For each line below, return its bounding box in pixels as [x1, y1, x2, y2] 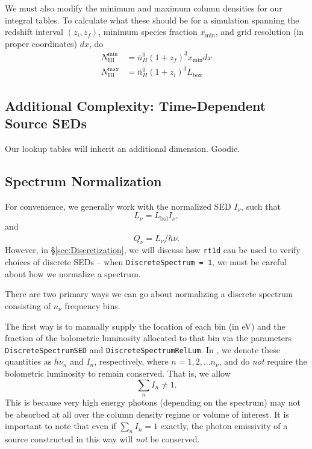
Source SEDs [5, 114, 87, 133]
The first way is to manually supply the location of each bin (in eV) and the [5, 319, 285, 332]
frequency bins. [64, 299, 120, 312]
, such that [241, 199, 281, 212]
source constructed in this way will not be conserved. [5, 432, 200, 445]
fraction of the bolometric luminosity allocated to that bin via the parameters [5, 331, 292, 344]
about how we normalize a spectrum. [5, 267, 141, 280]
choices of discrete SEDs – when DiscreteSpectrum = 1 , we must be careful [5, 256, 287, 268]
